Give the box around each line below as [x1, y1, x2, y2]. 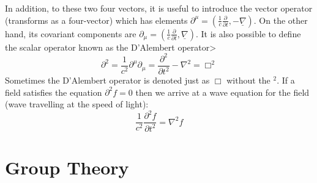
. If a [277, 74, 295, 87]
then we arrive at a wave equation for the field [135, 85, 310, 98]
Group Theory [5, 154, 129, 179]
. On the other [253, 13, 308, 26]
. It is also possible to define [196, 27, 301, 40]
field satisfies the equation [5, 85, 102, 98]
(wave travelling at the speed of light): [5, 98, 149, 110]
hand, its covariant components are [5, 27, 136, 40]
